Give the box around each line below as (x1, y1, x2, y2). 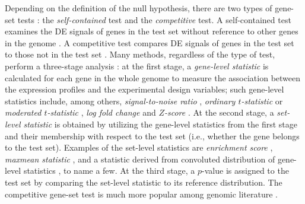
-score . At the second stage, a (164, 106, 274, 119)
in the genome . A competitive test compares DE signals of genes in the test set (5, 36, 294, 49)
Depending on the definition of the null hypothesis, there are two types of (5, 2, 272, 14)
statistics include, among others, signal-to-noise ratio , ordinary (5, 94, 236, 107)
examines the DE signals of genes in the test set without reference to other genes (5, 25, 298, 37)
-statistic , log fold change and (47, 106, 156, 119)
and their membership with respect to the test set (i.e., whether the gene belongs (5, 129, 300, 142)
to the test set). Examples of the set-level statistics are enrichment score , (5, 141, 273, 154)
